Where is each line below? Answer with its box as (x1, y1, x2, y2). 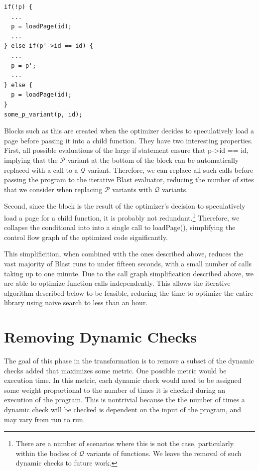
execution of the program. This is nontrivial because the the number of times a (4, 394, 245, 405)
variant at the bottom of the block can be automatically (67, 154, 239, 165)
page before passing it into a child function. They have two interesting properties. (4, 135, 253, 145)
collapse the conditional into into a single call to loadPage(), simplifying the (4, 222, 236, 233)
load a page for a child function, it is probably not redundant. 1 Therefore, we (4, 211, 240, 223)
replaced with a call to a (4, 164, 78, 175)
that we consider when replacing (4, 184, 103, 194)
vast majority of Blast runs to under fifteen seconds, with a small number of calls (4, 258, 252, 268)
